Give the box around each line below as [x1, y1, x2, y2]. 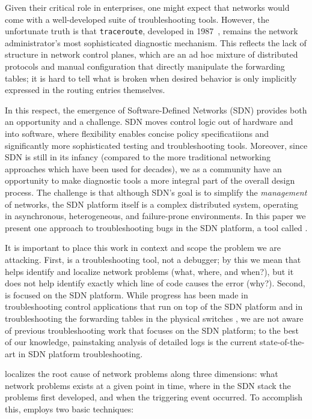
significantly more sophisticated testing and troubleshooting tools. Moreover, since [5, 139, 308, 151]
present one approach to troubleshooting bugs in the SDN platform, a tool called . [5, 221, 308, 234]
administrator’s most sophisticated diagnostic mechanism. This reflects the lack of [5, 36, 307, 49]
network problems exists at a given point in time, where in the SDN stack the [5, 379, 291, 391]
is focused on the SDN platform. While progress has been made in [5, 288, 248, 301]
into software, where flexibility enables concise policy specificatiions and [5, 127, 269, 139]
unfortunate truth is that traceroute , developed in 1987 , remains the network [5, 25, 298, 37]
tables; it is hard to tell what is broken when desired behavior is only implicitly [5, 71, 297, 84]
